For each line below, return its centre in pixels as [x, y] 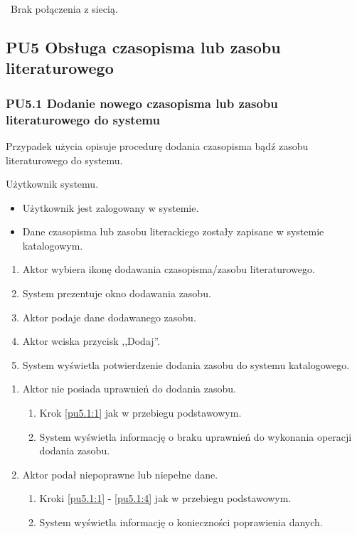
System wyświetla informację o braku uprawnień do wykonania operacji [196, 436]
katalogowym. [53, 245]
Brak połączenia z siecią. [64, 9]
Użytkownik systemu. [52, 184]
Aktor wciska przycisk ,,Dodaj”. [91, 341]
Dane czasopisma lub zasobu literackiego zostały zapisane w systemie [173, 231]
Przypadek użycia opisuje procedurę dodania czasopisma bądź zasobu [157, 145]
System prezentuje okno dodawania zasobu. [117, 293]
